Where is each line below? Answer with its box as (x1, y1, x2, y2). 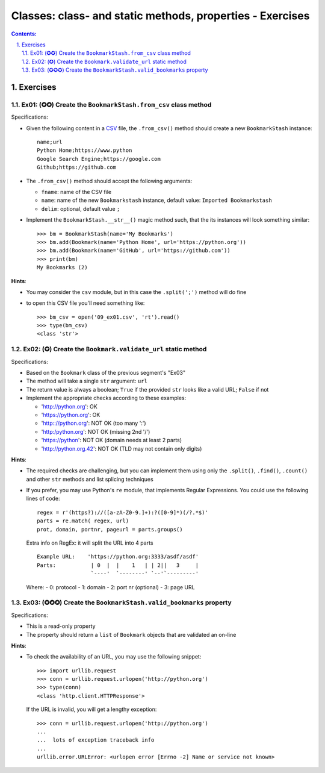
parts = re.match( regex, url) (37, 518, 129, 524)
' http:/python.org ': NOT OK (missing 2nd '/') (41, 428, 150, 435)
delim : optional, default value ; (41, 205, 120, 212)
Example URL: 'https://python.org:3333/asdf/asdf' (37, 553, 199, 560)
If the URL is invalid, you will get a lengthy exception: (26, 706, 157, 713)
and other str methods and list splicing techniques (26, 475, 153, 483)
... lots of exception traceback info (37, 737, 155, 743)
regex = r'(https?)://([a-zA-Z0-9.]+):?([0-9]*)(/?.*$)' (37, 509, 209, 516)
